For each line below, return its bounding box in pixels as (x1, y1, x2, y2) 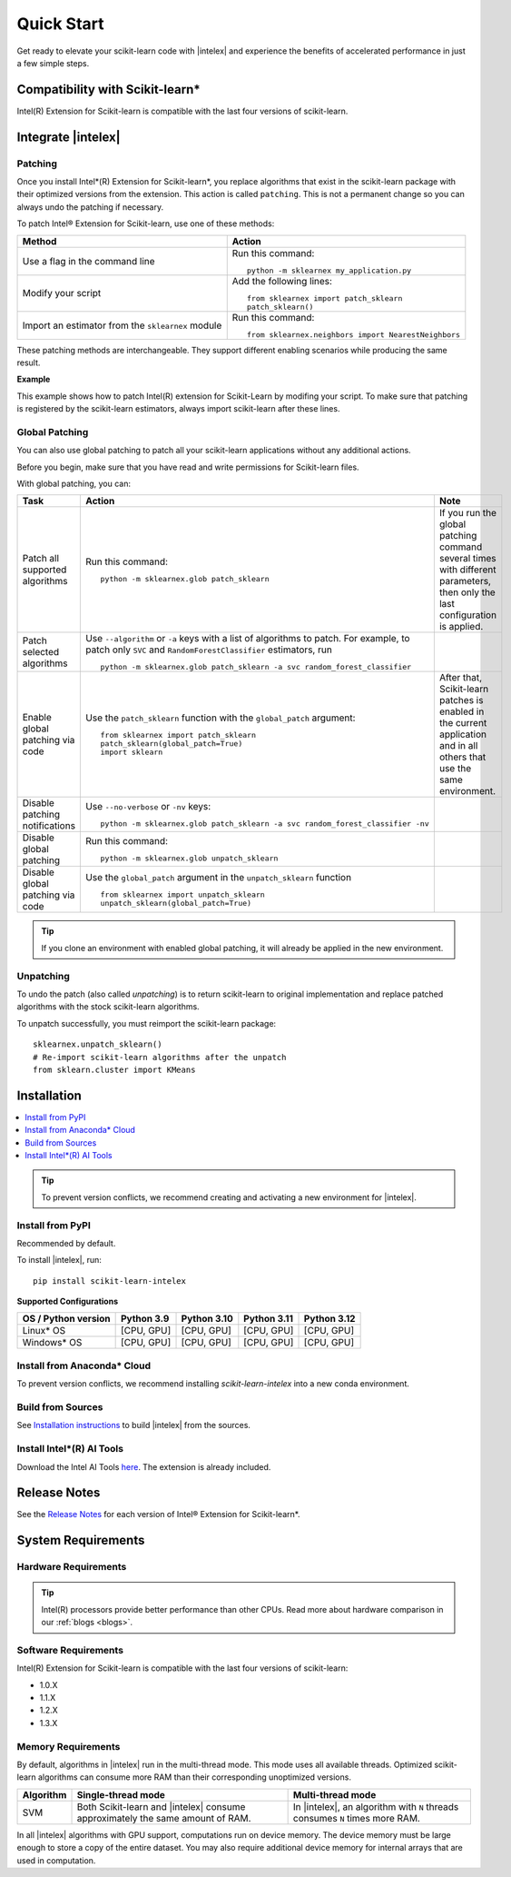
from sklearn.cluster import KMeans (33, 1064, 196, 1075)
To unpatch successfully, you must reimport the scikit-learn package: (16, 1018, 277, 1028)
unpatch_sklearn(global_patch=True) (100, 898, 252, 908)
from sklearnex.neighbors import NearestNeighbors (246, 330, 460, 340)
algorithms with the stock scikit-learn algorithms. (16, 1001, 200, 1012)
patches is (438, 694, 484, 707)
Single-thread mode (76, 1788, 165, 1801)
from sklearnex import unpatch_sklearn (100, 889, 265, 899)
